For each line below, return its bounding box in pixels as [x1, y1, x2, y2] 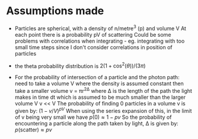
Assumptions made [6, 4, 104, 18]
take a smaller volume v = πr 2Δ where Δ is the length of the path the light [14, 86, 193, 94]
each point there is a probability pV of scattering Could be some [14, 31, 171, 38]
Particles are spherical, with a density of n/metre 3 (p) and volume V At [14, 24, 187, 32]
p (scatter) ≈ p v [14, 126, 52, 133]
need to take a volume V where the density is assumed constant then [14, 80, 184, 87]
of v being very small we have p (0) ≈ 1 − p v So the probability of [14, 114, 172, 121]
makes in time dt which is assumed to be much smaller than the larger [14, 93, 186, 101]
